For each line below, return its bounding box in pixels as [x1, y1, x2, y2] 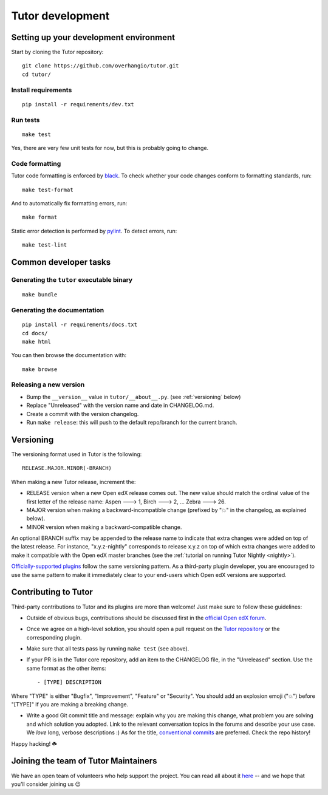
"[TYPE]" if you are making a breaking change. [11, 701, 129, 708]
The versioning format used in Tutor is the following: [11, 450, 142, 458]
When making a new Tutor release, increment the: [11, 478, 136, 485]
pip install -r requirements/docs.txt [22, 321, 138, 328]
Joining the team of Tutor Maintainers [11, 756, 157, 766]
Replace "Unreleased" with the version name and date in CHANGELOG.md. [26, 401, 214, 409]
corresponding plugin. [26, 633, 82, 641]
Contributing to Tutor [11, 587, 94, 598]
